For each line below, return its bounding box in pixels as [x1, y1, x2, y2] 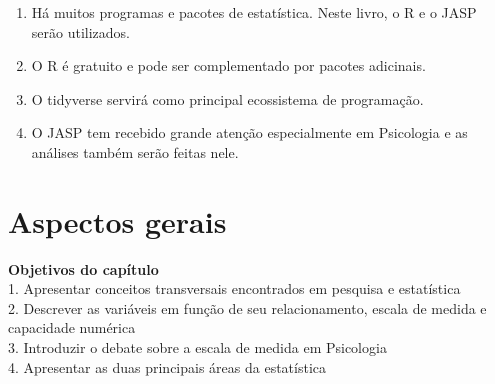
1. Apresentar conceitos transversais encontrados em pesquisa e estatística [8, 278, 461, 299]
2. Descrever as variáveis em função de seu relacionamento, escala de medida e [8, 297, 487, 318]
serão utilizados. [31, 21, 130, 42]
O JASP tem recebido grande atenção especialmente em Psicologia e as [31, 122, 468, 143]
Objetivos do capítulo [8, 258, 159, 279]
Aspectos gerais [8, 200, 227, 241]
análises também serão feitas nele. [31, 141, 239, 162]
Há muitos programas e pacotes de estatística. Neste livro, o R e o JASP [31, 2, 477, 22]
